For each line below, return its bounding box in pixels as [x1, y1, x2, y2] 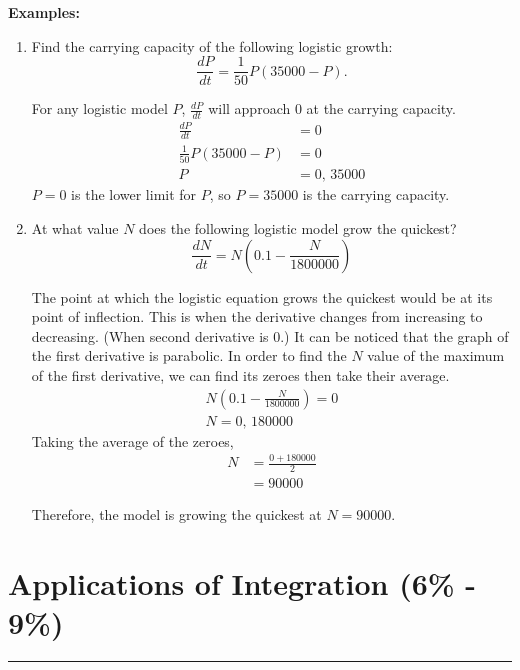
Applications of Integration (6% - [8, 563, 477, 604]
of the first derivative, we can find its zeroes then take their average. [31, 364, 450, 385]
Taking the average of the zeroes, [31, 430, 234, 451]
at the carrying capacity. [306, 98, 456, 119]
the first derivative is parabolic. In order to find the [31, 345, 347, 366]
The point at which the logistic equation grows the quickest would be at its [31, 286, 493, 307]
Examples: [8, 2, 80, 22]
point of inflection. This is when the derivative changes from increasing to [31, 306, 483, 327]
